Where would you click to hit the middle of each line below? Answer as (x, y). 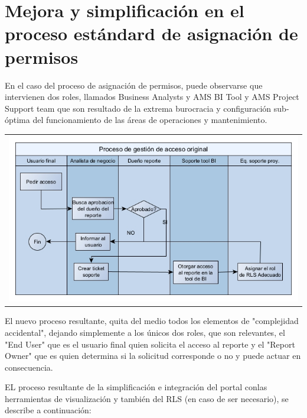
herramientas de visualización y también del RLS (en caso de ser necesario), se (147, 398)
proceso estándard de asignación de (151, 33)
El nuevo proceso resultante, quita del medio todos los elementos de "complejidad (152, 321)
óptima (17, 120)
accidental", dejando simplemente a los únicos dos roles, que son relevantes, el (145, 332)
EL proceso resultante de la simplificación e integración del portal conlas (136, 387)
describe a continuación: (48, 410)
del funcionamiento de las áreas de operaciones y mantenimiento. (150, 120)
